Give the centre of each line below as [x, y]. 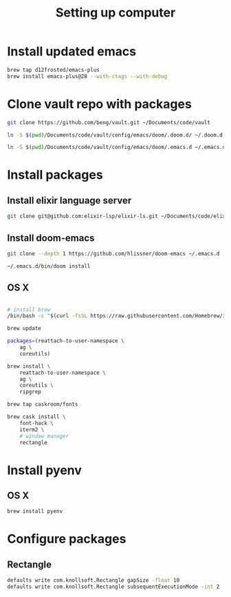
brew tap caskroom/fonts [43, 404]
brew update [24, 329]
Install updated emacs [72, 51]
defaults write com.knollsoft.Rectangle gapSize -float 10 [93, 580]
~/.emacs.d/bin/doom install [49, 266]
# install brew [29, 310]
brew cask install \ [37, 417]
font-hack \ [36, 423]
